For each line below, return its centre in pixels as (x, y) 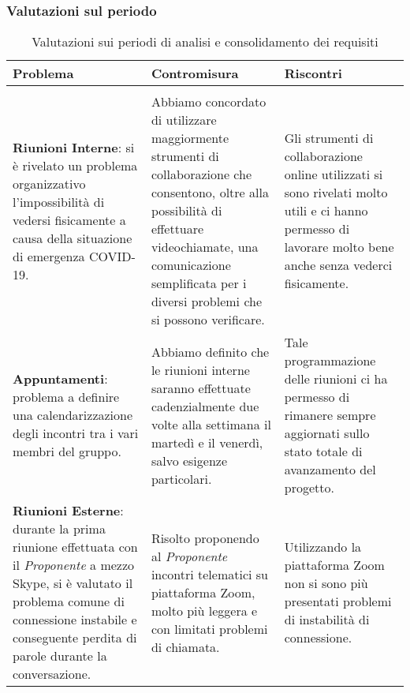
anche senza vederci (338, 265)
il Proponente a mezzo (74, 565)
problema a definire (66, 397)
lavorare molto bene (339, 247)
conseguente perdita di (75, 638)
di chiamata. (185, 646)
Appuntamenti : (60, 379)
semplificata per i (199, 283)
